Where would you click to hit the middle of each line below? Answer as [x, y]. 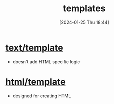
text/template [34, 48]
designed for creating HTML [42, 96]
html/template [36, 82]
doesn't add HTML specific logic [46, 62]
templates [84, 9]
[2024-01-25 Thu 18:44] [84, 22]
